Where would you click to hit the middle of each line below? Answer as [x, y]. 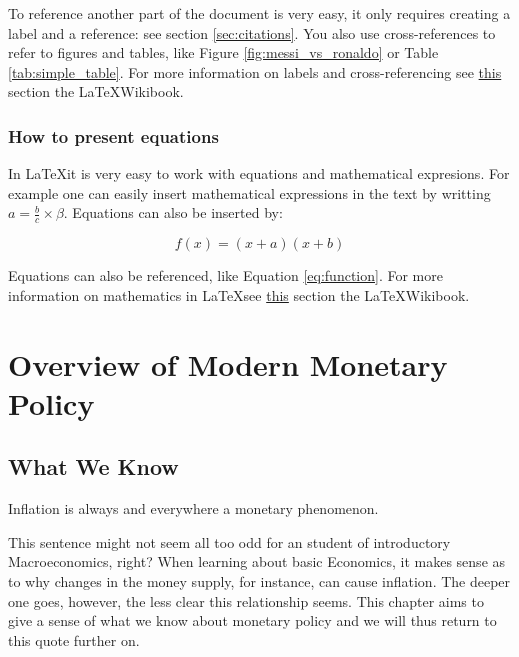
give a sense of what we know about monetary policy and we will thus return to [252, 620]
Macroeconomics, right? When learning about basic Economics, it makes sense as [257, 561]
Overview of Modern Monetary [228, 363]
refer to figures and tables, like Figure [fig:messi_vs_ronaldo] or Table [223, 52]
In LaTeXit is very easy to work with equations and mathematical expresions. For [259, 173]
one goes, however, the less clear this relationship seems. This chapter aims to [246, 600]
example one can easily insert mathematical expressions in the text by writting [249, 192]
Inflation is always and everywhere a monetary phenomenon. [193, 508]
